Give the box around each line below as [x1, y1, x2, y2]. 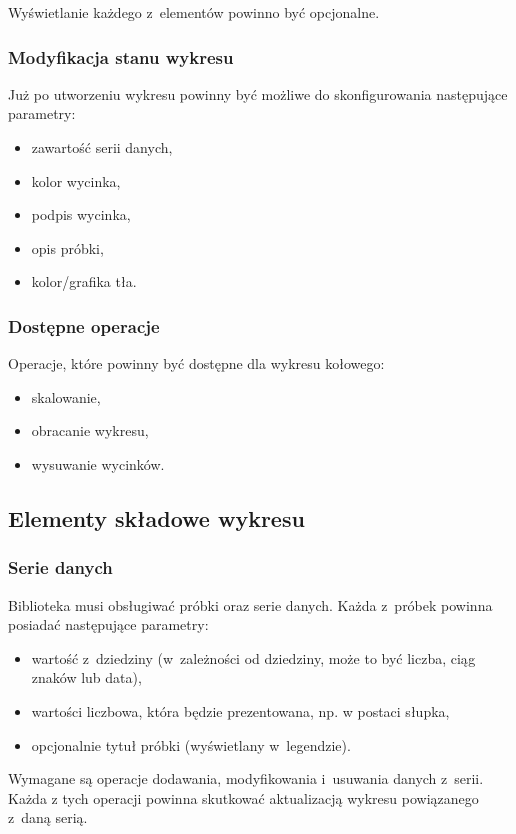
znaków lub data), [31, 667, 142, 688]
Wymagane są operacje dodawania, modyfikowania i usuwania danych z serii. [8, 768, 484, 789]
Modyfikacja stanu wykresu [8, 44, 234, 69]
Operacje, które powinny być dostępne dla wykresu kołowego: [8, 353, 385, 374]
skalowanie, [31, 386, 101, 407]
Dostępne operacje [8, 313, 160, 338]
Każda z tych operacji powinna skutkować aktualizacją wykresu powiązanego [8, 787, 479, 808]
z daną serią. [8, 807, 88, 828]
